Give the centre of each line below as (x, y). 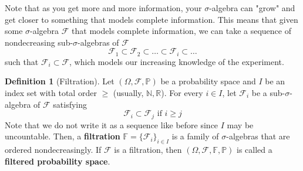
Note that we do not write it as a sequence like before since (112, 124)
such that (22, 61)
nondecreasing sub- (39, 42)
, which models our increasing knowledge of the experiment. (177, 61)
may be (240, 124)
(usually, (128, 93)
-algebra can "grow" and (252, 8)
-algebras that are (258, 136)
